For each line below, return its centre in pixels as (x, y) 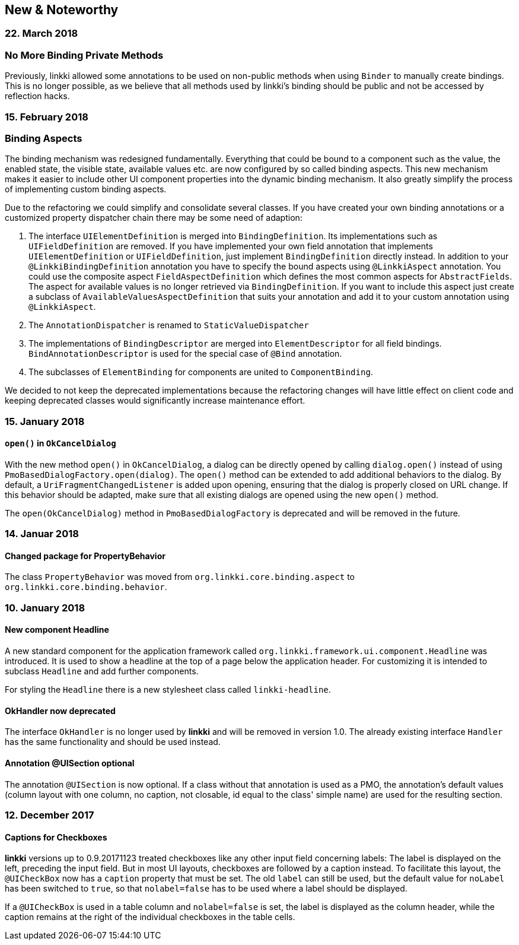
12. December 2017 (50, 815)
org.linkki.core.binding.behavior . (86, 587)
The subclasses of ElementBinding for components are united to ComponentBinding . (201, 372)
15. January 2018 (45, 421)
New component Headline (57, 630)
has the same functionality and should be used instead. (113, 742)
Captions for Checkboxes (56, 837)
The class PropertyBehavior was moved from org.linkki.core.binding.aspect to (180, 577)
